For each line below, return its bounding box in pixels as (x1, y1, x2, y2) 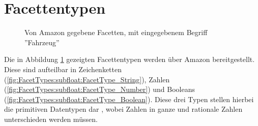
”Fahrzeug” (24, 37, 60, 47)
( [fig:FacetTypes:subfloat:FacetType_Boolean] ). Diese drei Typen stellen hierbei (4, 93, 254, 104)
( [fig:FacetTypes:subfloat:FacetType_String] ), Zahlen (4, 74, 170, 84)
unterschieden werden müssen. (4, 113, 98, 124)
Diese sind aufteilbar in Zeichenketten (4, 64, 122, 74)
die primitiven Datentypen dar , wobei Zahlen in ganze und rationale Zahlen (4, 104, 243, 114)
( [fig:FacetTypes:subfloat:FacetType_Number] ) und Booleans (4, 84, 195, 94)
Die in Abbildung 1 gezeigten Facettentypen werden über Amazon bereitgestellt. (4, 54, 255, 65)
